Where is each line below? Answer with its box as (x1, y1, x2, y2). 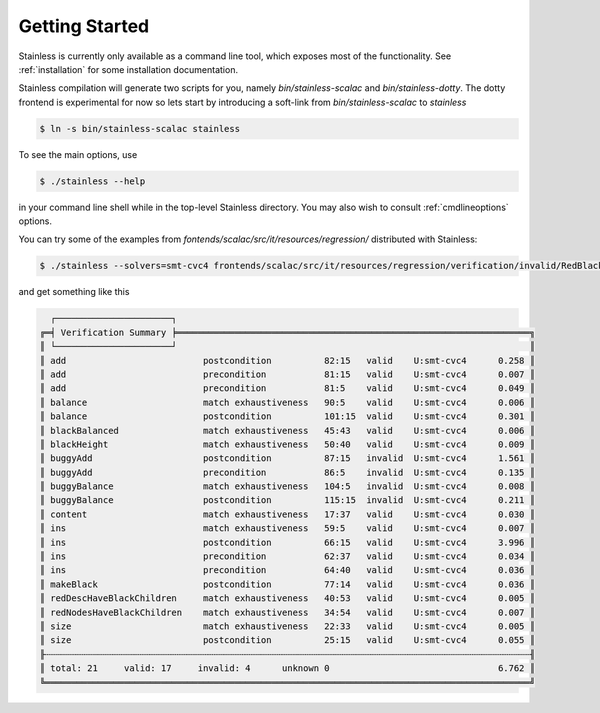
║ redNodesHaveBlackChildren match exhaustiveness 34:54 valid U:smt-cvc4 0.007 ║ (39, 606, 535, 618)
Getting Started (18, 15, 150, 37)
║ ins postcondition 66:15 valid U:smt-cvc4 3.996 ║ (39, 536, 535, 548)
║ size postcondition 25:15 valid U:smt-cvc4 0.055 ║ (39, 635, 535, 646)
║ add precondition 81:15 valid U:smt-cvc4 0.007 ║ (39, 368, 535, 380)
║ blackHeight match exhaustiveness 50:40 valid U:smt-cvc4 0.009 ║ (39, 438, 535, 450)
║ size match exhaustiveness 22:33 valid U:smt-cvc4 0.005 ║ (39, 620, 535, 632)
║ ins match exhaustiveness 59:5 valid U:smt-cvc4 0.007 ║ (39, 523, 535, 534)
